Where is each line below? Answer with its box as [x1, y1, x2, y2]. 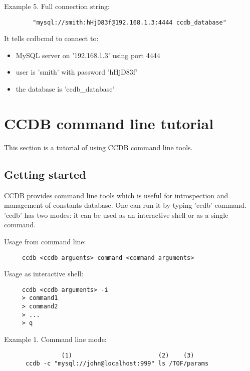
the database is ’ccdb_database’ [16, 84, 115, 94]
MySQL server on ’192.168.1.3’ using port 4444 [16, 50, 160, 60]
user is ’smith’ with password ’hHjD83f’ [16, 67, 138, 77]
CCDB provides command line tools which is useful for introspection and [4, 190, 228, 200]
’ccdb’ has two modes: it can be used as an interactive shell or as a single [4, 209, 228, 220]
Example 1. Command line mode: [4, 334, 107, 344]
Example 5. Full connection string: [4, 1, 110, 11]
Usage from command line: [4, 236, 86, 246]
